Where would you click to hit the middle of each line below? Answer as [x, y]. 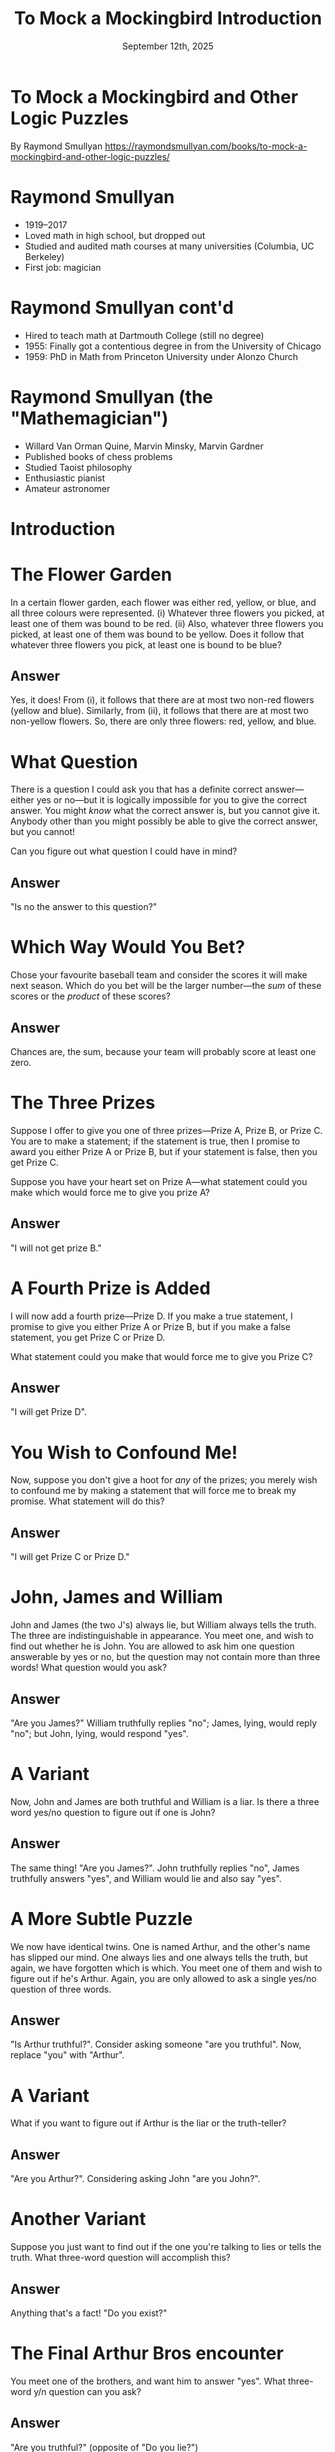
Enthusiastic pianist [65, 478]
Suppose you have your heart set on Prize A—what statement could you [159, 1181]
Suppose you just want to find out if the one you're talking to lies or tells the [166, 2247]
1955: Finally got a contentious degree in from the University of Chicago [173, 346]
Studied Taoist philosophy [78, 467]
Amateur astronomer [67, 488]
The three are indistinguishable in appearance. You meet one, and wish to [162, 1636]
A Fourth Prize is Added [110, 1288]
